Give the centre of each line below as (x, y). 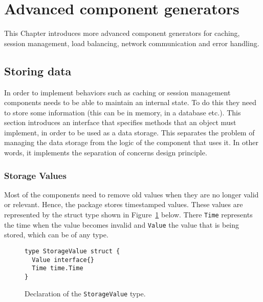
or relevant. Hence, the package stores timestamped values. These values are (124, 204)
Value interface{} (63, 260)
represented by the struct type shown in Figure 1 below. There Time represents (128, 215)
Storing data (38, 71)
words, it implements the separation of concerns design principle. (106, 153)
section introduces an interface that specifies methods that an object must (120, 122)
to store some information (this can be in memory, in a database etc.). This (123, 112)
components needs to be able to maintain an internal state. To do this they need (130, 102)
